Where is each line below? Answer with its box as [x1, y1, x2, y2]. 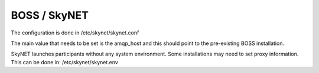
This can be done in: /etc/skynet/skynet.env [11, 58, 118, 65]
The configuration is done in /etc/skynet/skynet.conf [11, 29, 139, 36]
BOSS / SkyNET [11, 9, 89, 22]
